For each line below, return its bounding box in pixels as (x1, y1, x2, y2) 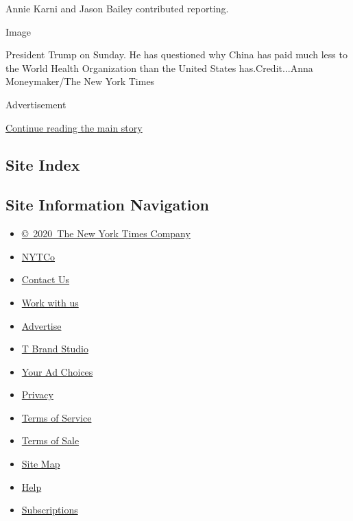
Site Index (5, 154, 80, 175)
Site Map (21, 457, 60, 471)
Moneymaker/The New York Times (5, 74, 155, 88)
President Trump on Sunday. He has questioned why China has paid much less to (5, 47, 348, 62)
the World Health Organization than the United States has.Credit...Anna (5, 60, 313, 75)
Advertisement (5, 97, 66, 111)
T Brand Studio (21, 341, 88, 356)
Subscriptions (21, 502, 78, 517)
